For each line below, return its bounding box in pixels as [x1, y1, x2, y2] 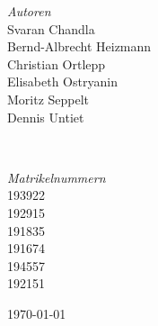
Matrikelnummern [7, 168, 106, 186]
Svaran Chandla [7, 19, 95, 38]
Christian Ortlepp [7, 54, 106, 73]
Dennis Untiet [7, 107, 84, 126]
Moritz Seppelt [7, 89, 90, 108]
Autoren [7, 2, 51, 20]
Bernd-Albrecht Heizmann [7, 37, 152, 56]
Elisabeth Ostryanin [7, 72, 118, 91]
